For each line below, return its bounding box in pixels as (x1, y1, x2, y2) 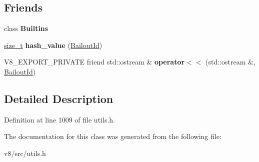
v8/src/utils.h (4, 147, 46, 158)
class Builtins (4, 23, 48, 33)
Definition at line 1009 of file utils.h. (4, 114, 115, 124)
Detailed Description (4, 90, 113, 106)
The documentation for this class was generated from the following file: (4, 131, 221, 141)
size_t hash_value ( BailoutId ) (4, 39, 102, 50)
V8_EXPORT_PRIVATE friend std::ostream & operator (4, 56, 185, 67)
